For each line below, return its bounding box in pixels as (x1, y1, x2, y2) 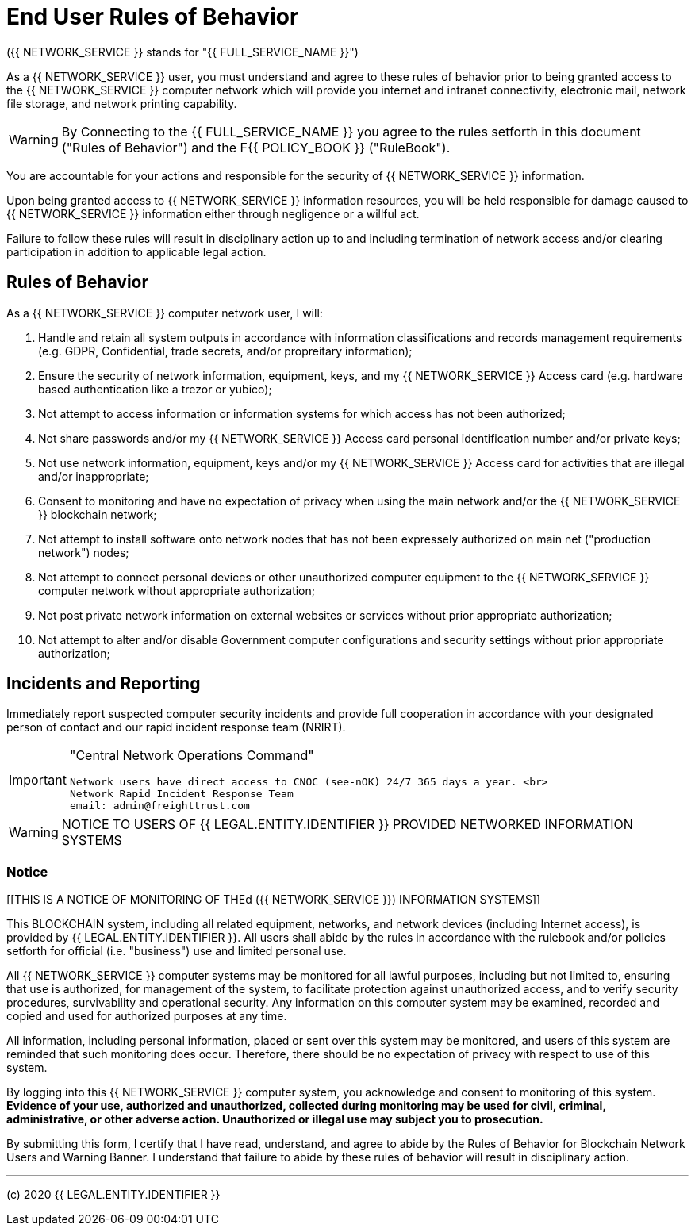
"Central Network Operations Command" (69, 747, 314, 764)
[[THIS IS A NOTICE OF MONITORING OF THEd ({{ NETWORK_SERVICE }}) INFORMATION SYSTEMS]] (6, 892, 541, 907)
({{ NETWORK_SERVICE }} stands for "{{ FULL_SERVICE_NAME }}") (6, 44, 359, 59)
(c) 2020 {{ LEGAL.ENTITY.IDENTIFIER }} (6, 1188, 221, 1202)
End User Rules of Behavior (6, 3, 299, 30)
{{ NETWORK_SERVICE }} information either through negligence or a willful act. (6, 206, 420, 221)
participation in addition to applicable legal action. (6, 244, 267, 259)
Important (9, 771, 67, 788)
